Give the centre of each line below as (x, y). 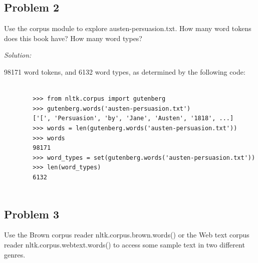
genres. (15, 254)
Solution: (18, 55)
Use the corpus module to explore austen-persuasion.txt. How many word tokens (128, 28)
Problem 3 (32, 214)
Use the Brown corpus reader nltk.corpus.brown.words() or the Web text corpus (127, 235)
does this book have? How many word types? (73, 38)
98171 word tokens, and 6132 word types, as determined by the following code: (125, 71)
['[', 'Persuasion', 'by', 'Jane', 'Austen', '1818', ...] (133, 118)
